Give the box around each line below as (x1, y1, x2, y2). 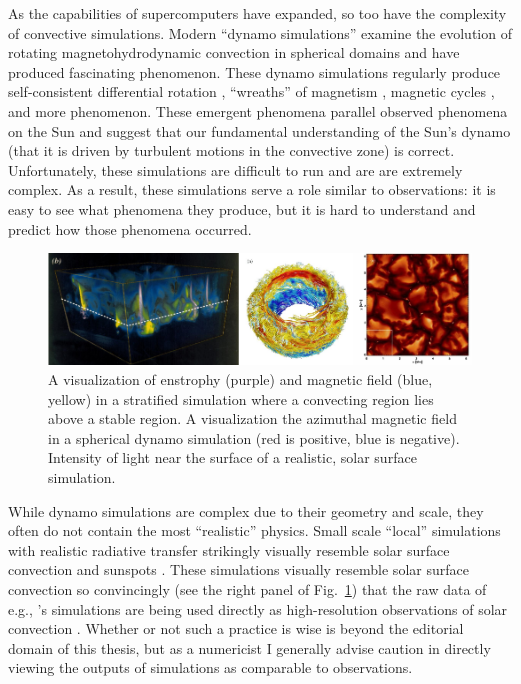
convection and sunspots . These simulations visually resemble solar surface (8, 559, 469, 580)
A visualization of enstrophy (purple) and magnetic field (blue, (48, 369, 433, 390)
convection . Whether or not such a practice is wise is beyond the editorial (8, 618, 464, 639)
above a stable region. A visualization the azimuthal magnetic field (48, 408, 457, 429)
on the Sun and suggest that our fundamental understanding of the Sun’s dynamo (8, 120, 511, 141)
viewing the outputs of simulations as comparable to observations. (8, 657, 413, 678)
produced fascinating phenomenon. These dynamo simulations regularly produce (8, 61, 501, 82)
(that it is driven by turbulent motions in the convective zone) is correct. (8, 140, 455, 161)
